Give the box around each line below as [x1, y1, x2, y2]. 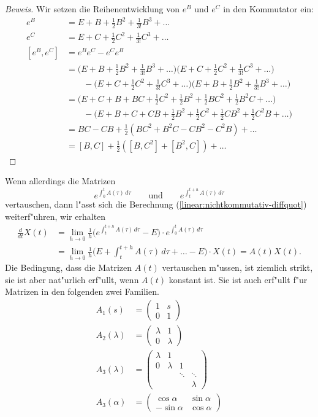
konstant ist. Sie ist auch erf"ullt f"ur [168, 273, 308, 286]
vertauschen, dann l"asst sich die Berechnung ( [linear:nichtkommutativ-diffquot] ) [5, 198, 307, 211]
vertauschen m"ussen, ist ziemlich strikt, [162, 261, 313, 274]
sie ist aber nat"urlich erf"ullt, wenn [5, 273, 139, 286]
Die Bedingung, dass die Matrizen [5, 261, 132, 274]
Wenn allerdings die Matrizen [5, 174, 116, 187]
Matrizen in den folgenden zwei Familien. [5, 285, 159, 298]
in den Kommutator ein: [223, 2, 314, 15]
